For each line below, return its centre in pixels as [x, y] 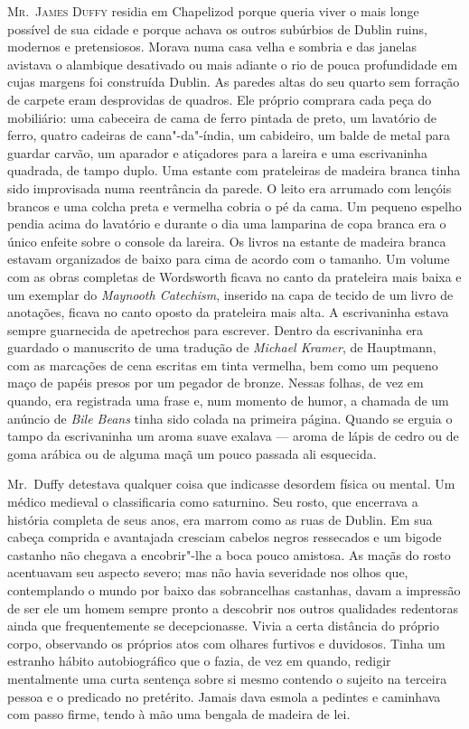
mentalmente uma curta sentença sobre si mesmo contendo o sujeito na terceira [227, 678]
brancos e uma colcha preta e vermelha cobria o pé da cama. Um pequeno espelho [234, 206]
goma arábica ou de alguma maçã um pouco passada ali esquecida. [192, 453]
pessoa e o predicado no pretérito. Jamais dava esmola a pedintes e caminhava [224, 696]
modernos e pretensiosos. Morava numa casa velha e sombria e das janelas [212, 47]
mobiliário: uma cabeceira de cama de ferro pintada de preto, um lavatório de [222, 117]
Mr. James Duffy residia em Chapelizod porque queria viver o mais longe [213, 11]
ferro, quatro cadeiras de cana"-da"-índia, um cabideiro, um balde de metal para [229, 135]
